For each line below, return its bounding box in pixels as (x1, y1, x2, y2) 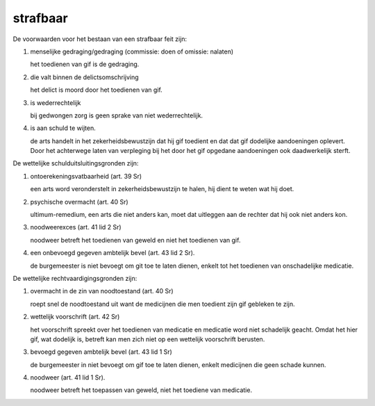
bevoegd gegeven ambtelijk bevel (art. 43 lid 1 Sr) (30, 348, 173, 356)
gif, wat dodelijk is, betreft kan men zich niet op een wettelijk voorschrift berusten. (30, 334, 265, 343)
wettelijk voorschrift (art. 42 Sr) (30, 313, 120, 321)
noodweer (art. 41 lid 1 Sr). (30, 373, 106, 382)
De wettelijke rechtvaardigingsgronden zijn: (12, 274, 137, 282)
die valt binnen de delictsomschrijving (30, 73, 139, 81)
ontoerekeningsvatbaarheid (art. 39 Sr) (30, 172, 142, 180)
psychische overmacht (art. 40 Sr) (30, 197, 128, 206)
